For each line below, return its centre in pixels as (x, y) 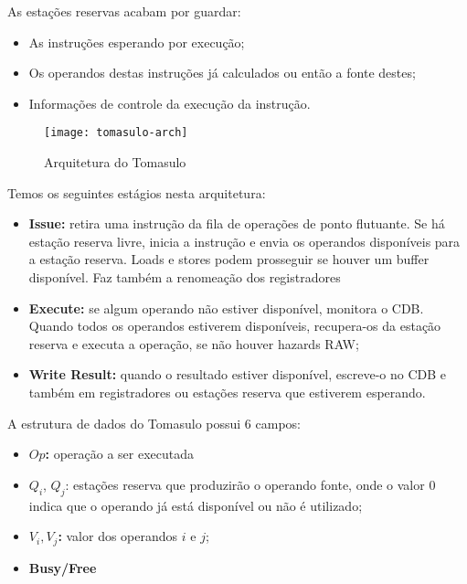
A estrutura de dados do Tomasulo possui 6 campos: (154, 423)
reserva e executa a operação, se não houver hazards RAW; (194, 343)
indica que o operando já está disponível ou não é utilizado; (196, 505)
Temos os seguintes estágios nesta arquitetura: (137, 192)
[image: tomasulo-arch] (116, 133)
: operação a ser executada (120, 454)
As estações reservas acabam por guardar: (124, 11)
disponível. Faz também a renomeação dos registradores (185, 277)
